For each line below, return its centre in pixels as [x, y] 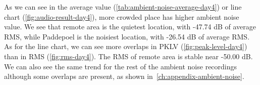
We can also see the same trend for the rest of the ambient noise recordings [121, 66]
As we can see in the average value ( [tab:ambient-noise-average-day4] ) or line [123, 7]
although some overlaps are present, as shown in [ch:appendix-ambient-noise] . [124, 76]
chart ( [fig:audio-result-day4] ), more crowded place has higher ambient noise [122, 16]
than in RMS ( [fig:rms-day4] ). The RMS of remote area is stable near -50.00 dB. [128, 56]
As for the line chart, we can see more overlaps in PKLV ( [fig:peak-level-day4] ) [126, 46]
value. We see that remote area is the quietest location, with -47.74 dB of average [130, 27]
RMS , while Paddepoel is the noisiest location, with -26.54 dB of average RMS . [127, 36]
